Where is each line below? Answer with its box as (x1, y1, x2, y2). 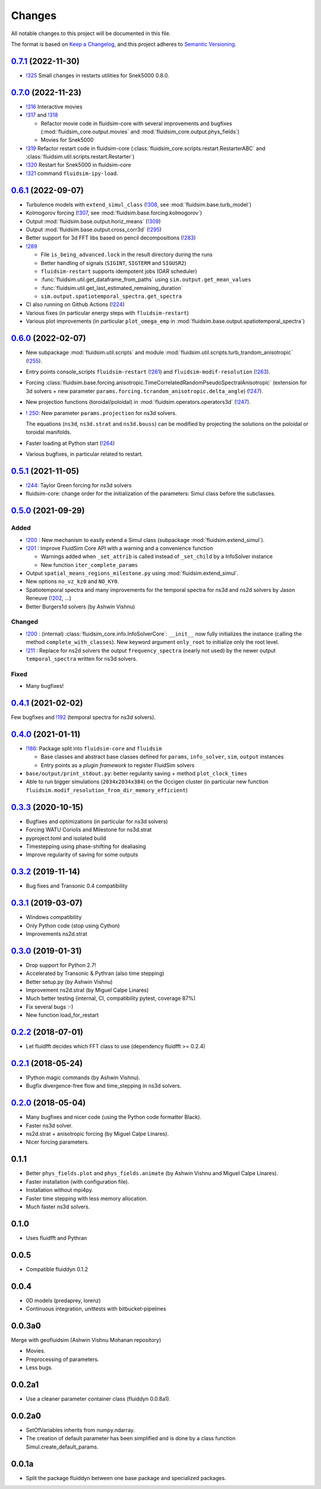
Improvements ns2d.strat (26, 930, 87, 937)
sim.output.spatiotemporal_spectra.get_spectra (40, 293, 182, 300)
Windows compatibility (26, 914, 82, 921)
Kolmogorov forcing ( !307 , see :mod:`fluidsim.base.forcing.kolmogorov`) (26, 209, 202, 217)
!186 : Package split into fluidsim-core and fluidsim (26, 744, 162, 752)
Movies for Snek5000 (40, 136, 94, 144)
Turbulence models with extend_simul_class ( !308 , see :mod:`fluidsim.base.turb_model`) (26, 201, 252, 208)
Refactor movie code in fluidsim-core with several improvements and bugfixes (40, 120, 232, 127)
